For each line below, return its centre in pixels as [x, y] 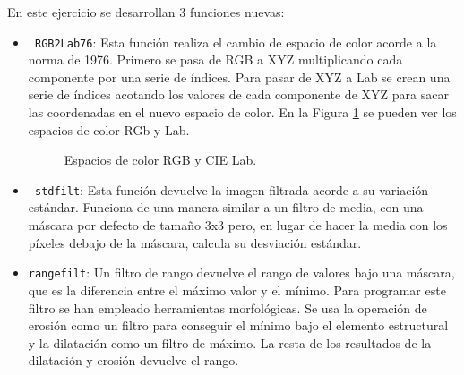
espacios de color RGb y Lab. [109, 129]
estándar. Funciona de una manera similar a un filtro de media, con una [226, 207]
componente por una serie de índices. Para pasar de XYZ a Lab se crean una [239, 77]
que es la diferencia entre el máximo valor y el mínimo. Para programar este [237, 290]
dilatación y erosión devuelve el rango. [133, 360]
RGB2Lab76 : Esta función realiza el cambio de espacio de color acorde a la [236, 42]
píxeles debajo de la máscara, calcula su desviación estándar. [195, 242]
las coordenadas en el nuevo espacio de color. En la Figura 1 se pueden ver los [242, 112]
